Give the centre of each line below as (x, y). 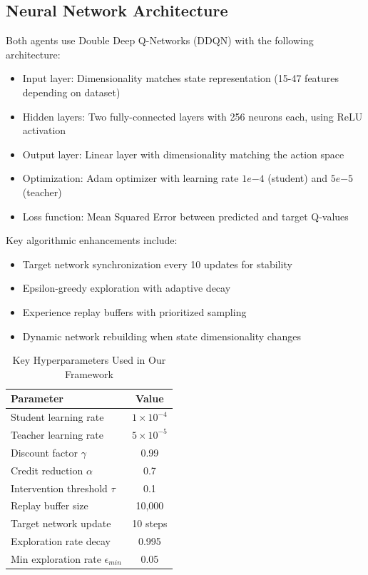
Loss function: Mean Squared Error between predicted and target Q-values (185, 216)
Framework (89, 373)
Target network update (61, 523)
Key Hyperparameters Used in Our (89, 360)
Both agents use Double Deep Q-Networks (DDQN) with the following (160, 40)
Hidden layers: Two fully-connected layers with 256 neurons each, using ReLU (193, 116)
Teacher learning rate (57, 434)
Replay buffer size (50, 505)
